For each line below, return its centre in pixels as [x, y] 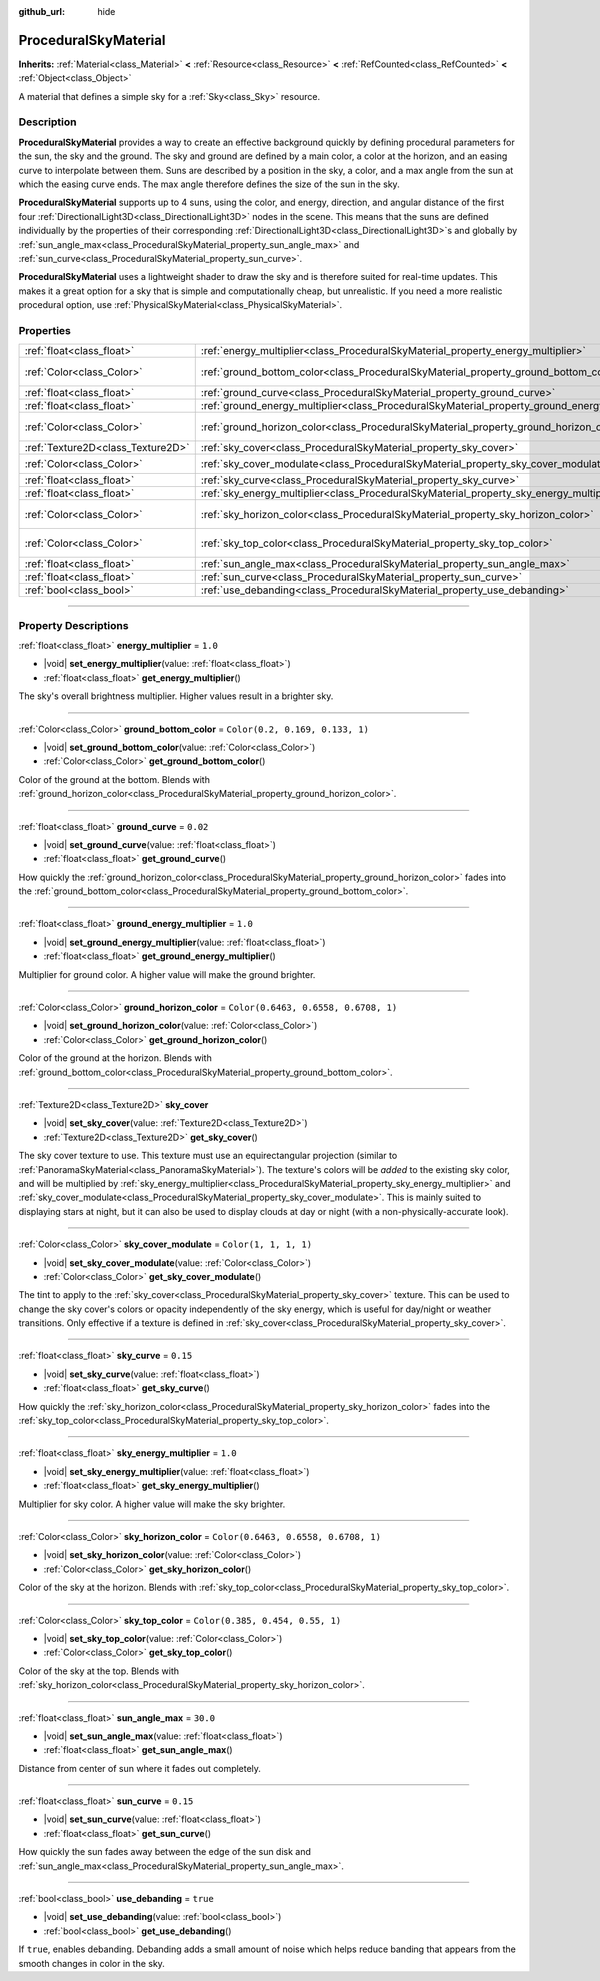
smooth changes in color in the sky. [91, 1963]
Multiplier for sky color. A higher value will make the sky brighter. [152, 1504]
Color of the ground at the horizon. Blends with [115, 1058]
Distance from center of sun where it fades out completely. [140, 1768]
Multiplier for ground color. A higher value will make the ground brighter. [167, 974]
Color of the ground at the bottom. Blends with [114, 779]
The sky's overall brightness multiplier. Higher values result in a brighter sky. [176, 696]
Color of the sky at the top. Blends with [99, 1671]
